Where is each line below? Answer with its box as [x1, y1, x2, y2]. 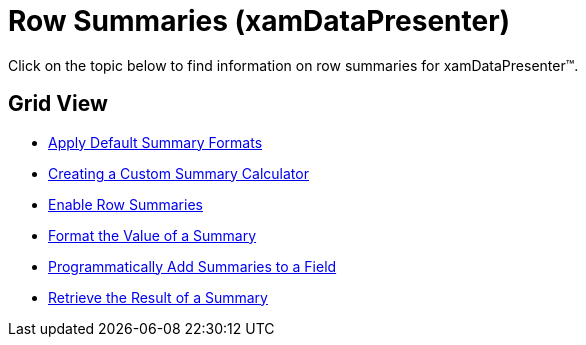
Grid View [8, 91, 108, 117]
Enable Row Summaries [48, 195, 203, 213]
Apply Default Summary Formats [48, 133, 263, 151]
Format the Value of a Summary [48, 226, 257, 244]
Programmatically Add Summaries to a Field [48, 257, 337, 275]
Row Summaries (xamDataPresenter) [8, 4, 511, 38]
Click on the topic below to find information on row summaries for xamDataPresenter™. [8, 56, 579, 74]
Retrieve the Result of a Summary [48, 288, 268, 306]
